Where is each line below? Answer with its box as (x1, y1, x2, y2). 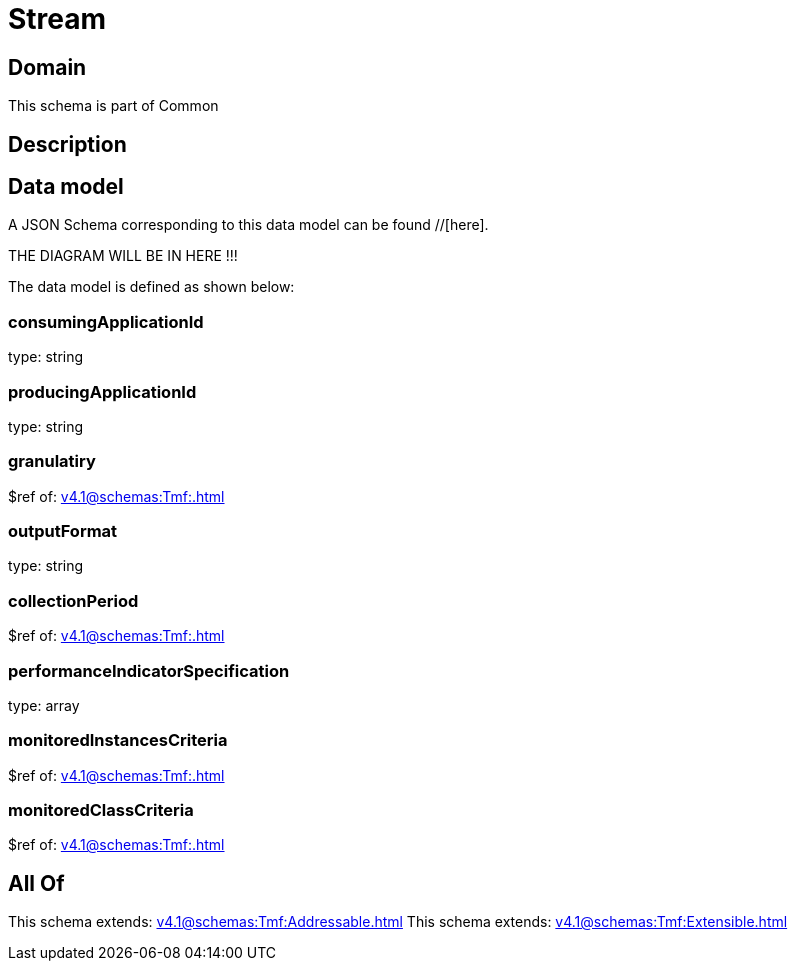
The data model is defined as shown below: (8, 278, 295, 296)
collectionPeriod (8, 590, 139, 611)
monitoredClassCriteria (8, 800, 194, 821)
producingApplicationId (8, 381, 197, 402)
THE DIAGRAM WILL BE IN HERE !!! (8, 247, 238, 265)
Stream (8, 2, 107, 36)
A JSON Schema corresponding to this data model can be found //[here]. (8, 216, 489, 234)
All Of (8, 870, 65, 896)
